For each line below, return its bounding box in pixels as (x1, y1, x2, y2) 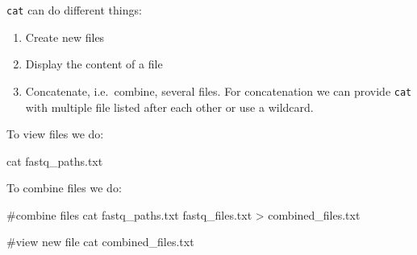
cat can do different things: (6, 2, 142, 18)
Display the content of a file (25, 56, 163, 72)
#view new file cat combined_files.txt (6, 233, 194, 250)
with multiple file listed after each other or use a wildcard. (25, 98, 314, 115)
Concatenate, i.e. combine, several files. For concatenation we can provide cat (25, 82, 412, 99)
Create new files (25, 28, 105, 45)
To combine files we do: (6, 179, 122, 196)
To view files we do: (6, 125, 104, 142)
